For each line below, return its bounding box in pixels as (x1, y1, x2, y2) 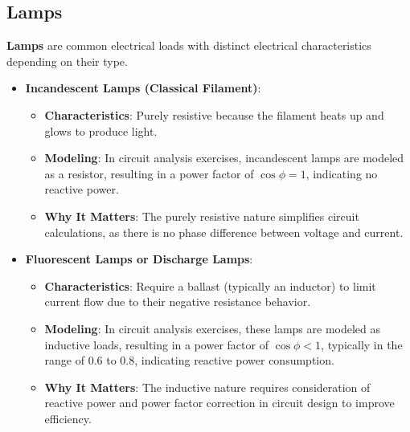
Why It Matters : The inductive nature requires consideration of (44, 378, 371, 395)
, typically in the (321, 336, 403, 353)
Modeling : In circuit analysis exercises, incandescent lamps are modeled (44, 149, 404, 166)
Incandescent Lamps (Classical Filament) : (25, 79, 261, 96)
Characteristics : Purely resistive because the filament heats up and (44, 106, 384, 123)
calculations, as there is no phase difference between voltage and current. (44, 223, 404, 240)
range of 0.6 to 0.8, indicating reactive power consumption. (44, 352, 334, 369)
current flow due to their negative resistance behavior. (44, 293, 311, 310)
